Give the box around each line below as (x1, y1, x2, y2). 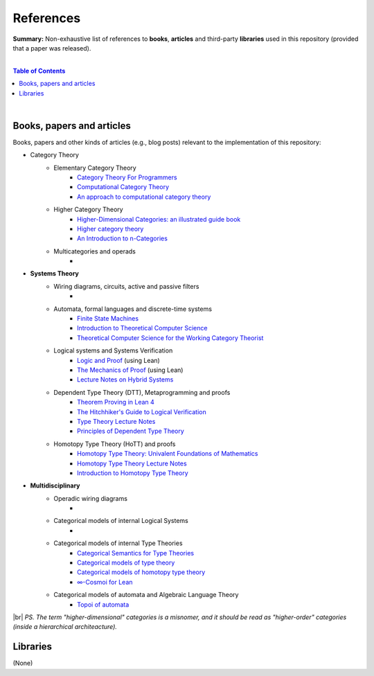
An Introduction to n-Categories (77, 234, 168, 242)
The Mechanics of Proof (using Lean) (77, 366, 184, 374)
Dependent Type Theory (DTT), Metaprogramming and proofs (53, 388, 231, 396)
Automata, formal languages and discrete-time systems (53, 305, 213, 313)
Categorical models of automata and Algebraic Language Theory (53, 591, 239, 599)
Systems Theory (30, 269, 80, 278)
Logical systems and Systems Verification (53, 346, 173, 355)
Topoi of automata (77, 600, 130, 609)
